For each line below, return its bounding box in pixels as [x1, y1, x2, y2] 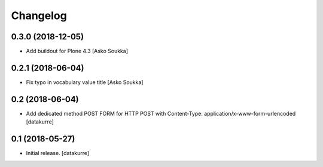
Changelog [11, 9, 67, 22]
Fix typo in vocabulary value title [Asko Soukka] [26, 78, 144, 86]
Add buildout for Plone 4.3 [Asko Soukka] [26, 48, 129, 55]
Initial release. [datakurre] [26, 150, 90, 157]
